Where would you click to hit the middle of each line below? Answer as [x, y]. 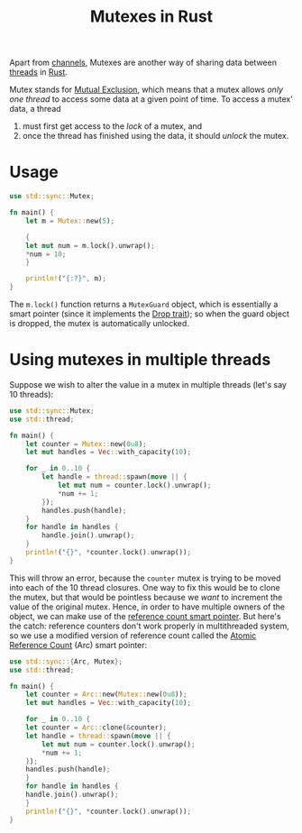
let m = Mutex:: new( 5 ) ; [70, 221]
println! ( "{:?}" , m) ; [66, 279]
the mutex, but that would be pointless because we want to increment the [146, 597]
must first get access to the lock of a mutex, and [112, 126]
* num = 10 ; [46, 254]
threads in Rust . [38, 72]
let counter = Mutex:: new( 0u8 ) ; [86, 444]
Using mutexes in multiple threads [140, 360]
